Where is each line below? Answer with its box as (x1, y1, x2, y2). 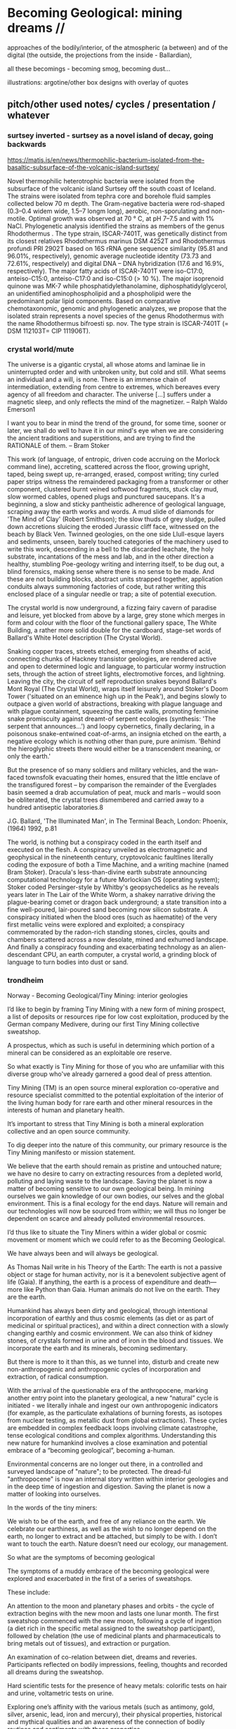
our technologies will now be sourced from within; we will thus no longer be (7, 1207, 226, 1216)
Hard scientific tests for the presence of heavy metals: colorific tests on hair (7, 1682, 228, 1690)
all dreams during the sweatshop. (7, 1668, 104, 1676)
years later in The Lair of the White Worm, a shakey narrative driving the (7, 890, 216, 898)
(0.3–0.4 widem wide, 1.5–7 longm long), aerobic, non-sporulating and (7, 207, 210, 215)
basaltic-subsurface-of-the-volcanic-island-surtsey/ (7, 163, 159, 171)
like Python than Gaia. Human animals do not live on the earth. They (23, 1285, 221, 1294)
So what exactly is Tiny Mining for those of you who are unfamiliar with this (7, 1063, 225, 1071)
